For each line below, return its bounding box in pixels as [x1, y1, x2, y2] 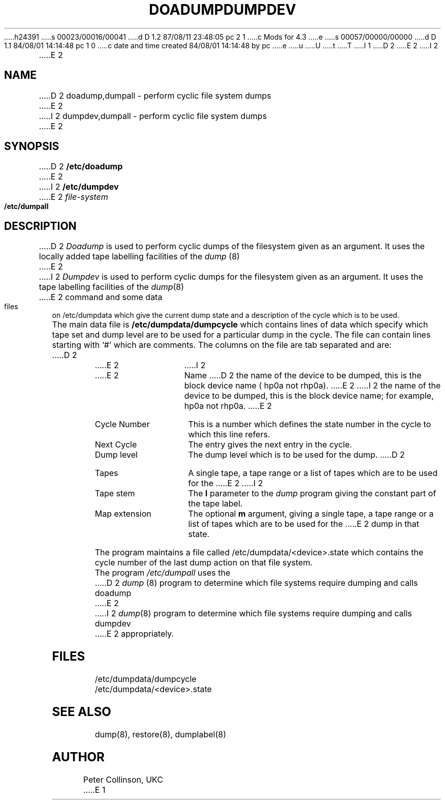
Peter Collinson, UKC [83, 774, 163, 785]
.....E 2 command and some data [39, 292, 163, 303]
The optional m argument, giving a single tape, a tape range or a [188, 509, 434, 519]
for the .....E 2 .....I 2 [188, 478, 263, 489]
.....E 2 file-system [39, 192, 108, 202]
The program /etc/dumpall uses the [94, 568, 231, 578]
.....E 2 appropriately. [94, 629, 174, 639]
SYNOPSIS [4, 140, 59, 153]
